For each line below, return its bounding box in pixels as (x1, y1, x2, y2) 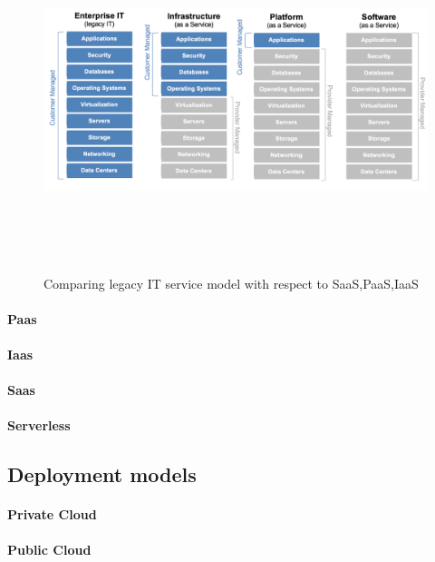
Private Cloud (7, 505, 97, 524)
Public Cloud (7, 540, 92, 559)
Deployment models (7, 460, 197, 488)
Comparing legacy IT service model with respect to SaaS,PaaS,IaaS (43, 273, 419, 292)
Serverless (7, 416, 71, 435)
